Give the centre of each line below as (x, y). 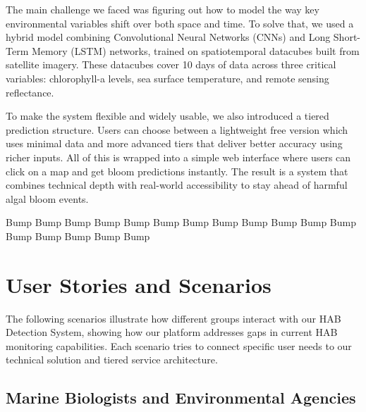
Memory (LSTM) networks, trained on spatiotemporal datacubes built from (195, 50)
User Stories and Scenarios (139, 284)
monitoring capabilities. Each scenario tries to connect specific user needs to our (179, 345)
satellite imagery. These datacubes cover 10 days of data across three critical (171, 64)
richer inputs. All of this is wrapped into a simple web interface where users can (178, 157)
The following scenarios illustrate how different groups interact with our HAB (173, 318)
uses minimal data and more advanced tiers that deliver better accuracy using (174, 143)
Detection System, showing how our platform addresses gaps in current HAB (172, 332)
